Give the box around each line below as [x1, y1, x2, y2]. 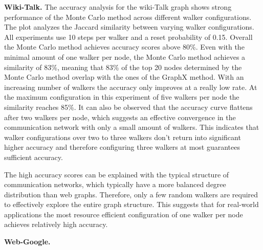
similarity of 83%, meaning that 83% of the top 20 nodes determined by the [4, 61, 242, 72]
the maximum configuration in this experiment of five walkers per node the [4, 92, 239, 102]
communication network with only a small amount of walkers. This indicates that [4, 122, 259, 132]
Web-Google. [4, 236, 51, 247]
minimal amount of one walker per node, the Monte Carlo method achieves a [4, 51, 246, 62]
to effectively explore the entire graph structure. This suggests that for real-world [4, 199, 259, 210]
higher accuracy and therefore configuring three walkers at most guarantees [4, 142, 240, 152]
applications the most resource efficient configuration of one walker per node [4, 209, 243, 219]
